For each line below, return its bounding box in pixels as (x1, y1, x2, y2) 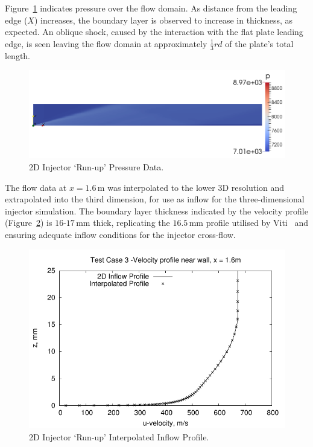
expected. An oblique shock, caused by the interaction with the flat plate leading (5, 25, 303, 38)
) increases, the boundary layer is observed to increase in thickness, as (34, 13, 293, 26)
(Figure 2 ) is (5, 216, 52, 229)
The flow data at (5, 181, 67, 193)
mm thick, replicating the (76, 216, 170, 229)
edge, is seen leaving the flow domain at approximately (5, 37, 207, 50)
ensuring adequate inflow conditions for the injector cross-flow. (5, 228, 236, 241)
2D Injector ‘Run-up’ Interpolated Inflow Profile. (29, 431, 209, 443)
